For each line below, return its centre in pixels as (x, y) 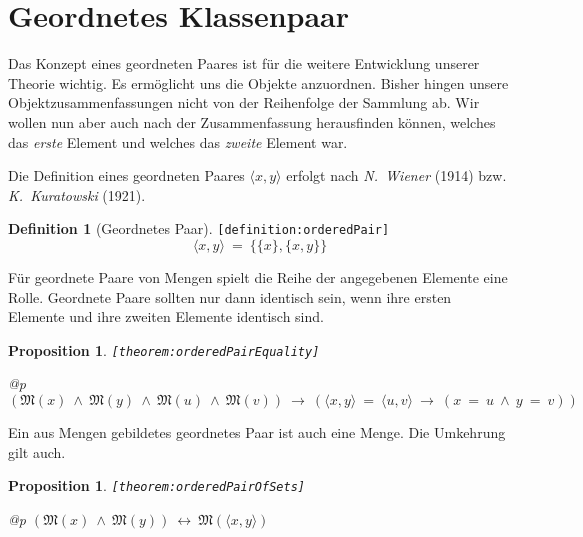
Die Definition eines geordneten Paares (126, 175)
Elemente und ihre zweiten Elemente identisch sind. (166, 316)
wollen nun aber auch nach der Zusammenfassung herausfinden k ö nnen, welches (252, 121)
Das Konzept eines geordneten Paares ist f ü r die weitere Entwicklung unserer (244, 63)
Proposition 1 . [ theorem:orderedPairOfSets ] (156, 485)
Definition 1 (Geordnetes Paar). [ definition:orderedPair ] (199, 228)
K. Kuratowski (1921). (77, 194)
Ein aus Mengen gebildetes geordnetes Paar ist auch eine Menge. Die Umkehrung (257, 431)
